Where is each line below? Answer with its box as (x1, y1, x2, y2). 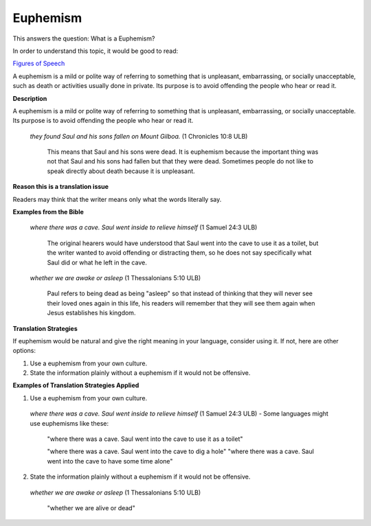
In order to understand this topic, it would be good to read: (12, 47, 179, 55)
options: (12, 347, 36, 355)
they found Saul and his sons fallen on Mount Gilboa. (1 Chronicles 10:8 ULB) (30, 132, 248, 140)
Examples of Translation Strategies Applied (12, 381, 139, 389)
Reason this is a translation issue (12, 183, 109, 191)
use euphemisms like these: (30, 419, 109, 427)
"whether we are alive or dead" (47, 504, 135, 512)
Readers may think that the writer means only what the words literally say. (12, 195, 222, 203)
